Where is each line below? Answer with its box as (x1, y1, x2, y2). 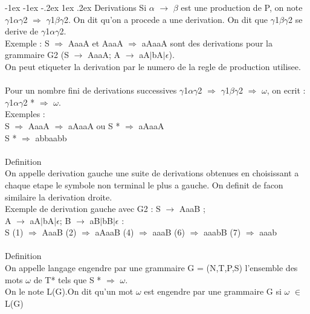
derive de (5, 25, 39, 37)
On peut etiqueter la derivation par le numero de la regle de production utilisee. (5, 60, 301, 72)
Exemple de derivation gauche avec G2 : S (5, 202, 161, 215)
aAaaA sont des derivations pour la (141, 36, 273, 49)
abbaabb (35, 131, 67, 144)
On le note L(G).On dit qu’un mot (5, 285, 134, 298)
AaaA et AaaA (68, 36, 123, 49)
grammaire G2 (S (5, 48, 69, 61)
